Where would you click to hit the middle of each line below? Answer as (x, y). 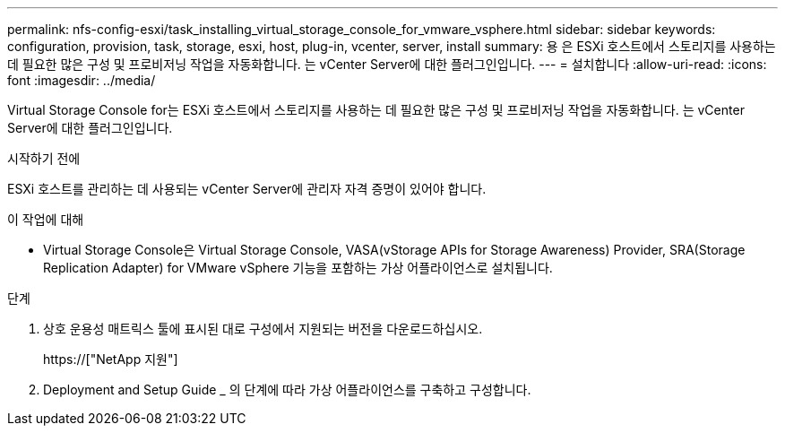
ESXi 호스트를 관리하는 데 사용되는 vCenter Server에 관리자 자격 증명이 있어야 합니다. (247, 189)
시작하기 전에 (44, 158)
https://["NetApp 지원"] (111, 359)
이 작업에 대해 (46, 219)
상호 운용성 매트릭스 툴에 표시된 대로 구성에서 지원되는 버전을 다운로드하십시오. (263, 329)
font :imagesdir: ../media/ (82, 80)
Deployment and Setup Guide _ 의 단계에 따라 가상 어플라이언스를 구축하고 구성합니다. (287, 390)
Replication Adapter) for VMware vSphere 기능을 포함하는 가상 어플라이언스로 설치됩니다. (298, 268)
